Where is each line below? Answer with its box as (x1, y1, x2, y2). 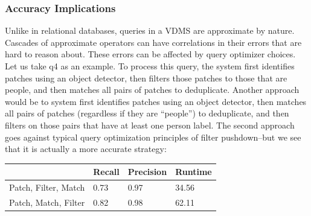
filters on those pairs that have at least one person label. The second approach (5, 118, 295, 131)
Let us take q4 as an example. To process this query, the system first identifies (5, 60, 295, 72)
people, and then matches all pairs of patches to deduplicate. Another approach (5, 83, 300, 96)
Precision (127, 165, 167, 178)
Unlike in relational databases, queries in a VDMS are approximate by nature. (5, 24, 295, 37)
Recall (93, 165, 120, 178)
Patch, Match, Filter (9, 195, 85, 208)
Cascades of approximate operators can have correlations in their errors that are (5, 36, 302, 48)
